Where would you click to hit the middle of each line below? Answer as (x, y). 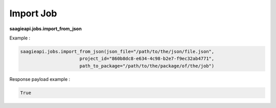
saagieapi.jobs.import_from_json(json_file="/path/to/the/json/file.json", (117, 51)
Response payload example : (40, 79)
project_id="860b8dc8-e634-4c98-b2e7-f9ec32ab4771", (147, 59)
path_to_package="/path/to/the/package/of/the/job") (147, 66)
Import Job (33, 13)
